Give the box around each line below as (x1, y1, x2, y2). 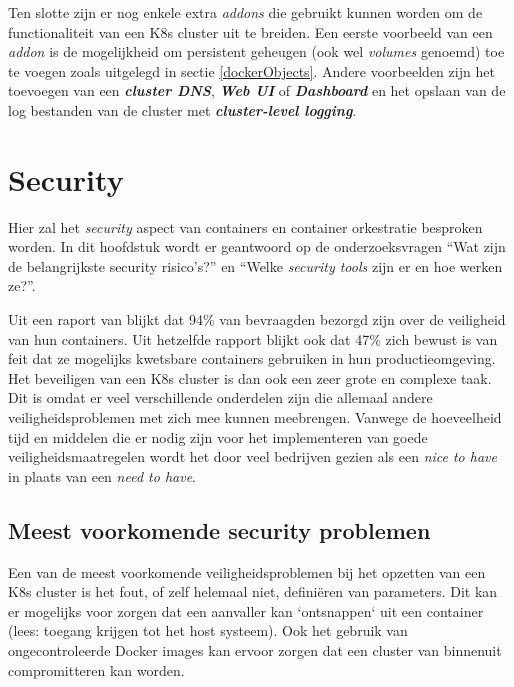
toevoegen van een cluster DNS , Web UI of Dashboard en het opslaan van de (8, 80, 506, 101)
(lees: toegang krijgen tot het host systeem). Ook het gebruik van (8, 620, 408, 641)
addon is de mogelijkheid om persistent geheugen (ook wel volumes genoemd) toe (8, 41, 505, 62)
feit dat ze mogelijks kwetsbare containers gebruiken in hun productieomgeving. (8, 348, 496, 369)
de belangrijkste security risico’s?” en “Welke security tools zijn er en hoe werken (8, 255, 503, 276)
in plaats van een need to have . (8, 465, 196, 486)
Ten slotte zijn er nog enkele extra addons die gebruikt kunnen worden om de (8, 2, 483, 22)
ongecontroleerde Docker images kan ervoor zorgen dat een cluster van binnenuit (8, 639, 502, 660)
